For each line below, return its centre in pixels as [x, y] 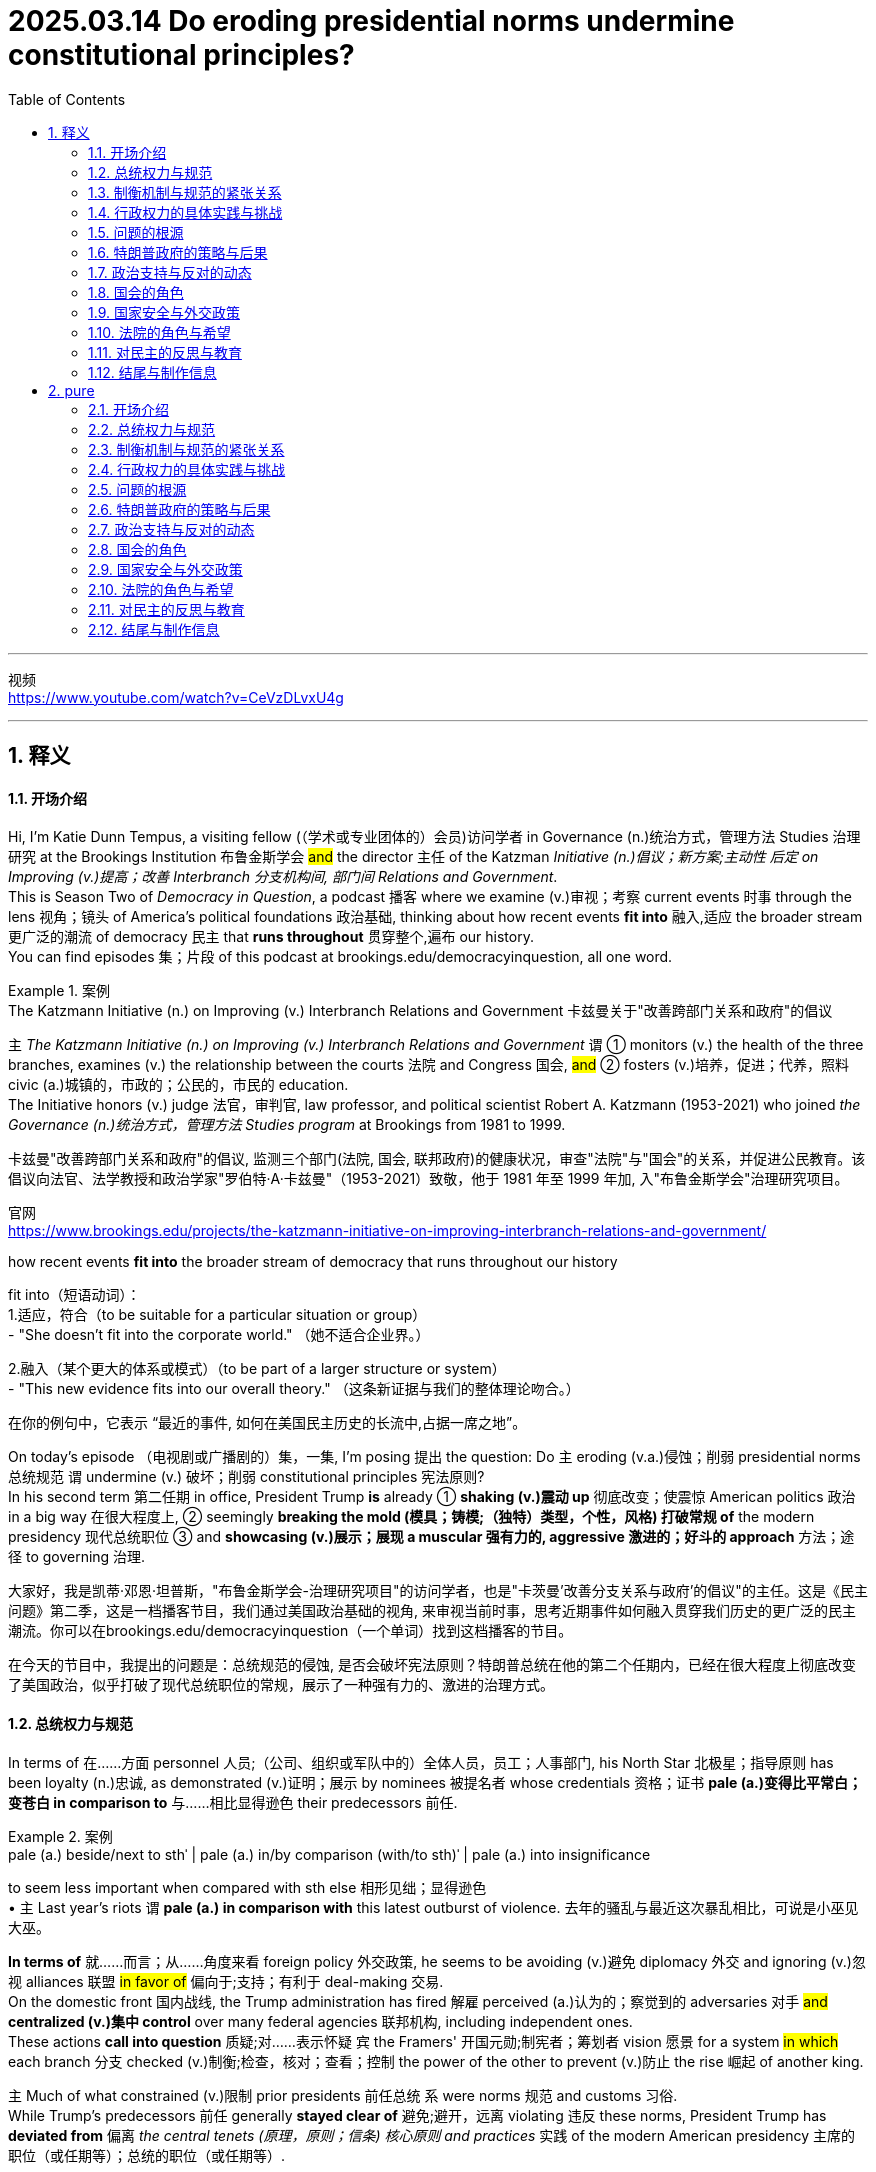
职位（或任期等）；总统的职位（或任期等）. [147, 2155]
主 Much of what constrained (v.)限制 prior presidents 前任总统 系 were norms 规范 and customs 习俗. [343, 2095]
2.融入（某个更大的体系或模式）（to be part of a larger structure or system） [257, 1369]
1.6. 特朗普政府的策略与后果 [178, 252]
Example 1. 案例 [59, 991]
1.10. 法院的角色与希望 [159, 332]
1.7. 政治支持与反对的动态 [170, 272]
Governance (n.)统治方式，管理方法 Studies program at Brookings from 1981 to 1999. [287, 1125]
